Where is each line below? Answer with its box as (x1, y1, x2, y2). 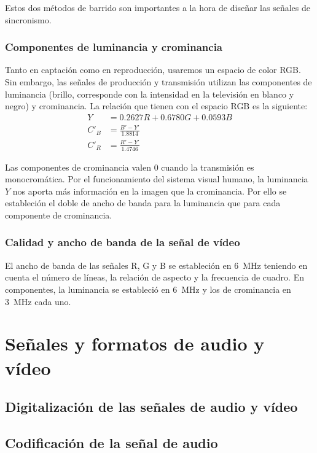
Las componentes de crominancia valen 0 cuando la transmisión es (5, 160, 254, 173)
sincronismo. (5, 13, 52, 26)
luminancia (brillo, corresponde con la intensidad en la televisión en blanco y (5, 87, 294, 100)
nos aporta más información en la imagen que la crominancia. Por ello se (12, 184, 287, 197)
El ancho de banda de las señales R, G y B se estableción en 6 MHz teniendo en (5, 258, 308, 271)
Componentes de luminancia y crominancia (5, 39, 223, 55)
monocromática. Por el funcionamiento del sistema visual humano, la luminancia (5, 172, 308, 185)
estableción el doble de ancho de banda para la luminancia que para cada (5, 196, 281, 209)
